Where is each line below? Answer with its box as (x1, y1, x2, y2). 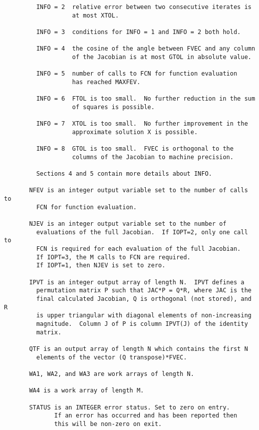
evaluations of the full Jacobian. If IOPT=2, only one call (36, 228, 248, 236)
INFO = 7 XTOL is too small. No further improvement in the (36, 120, 248, 128)
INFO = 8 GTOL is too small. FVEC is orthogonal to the (36, 145, 234, 153)
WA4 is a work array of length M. (29, 387, 144, 394)
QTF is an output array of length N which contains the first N (29, 345, 248, 352)
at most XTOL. (72, 12, 119, 19)
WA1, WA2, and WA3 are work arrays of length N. (29, 370, 194, 377)
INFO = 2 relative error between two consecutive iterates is (36, 4, 251, 11)
